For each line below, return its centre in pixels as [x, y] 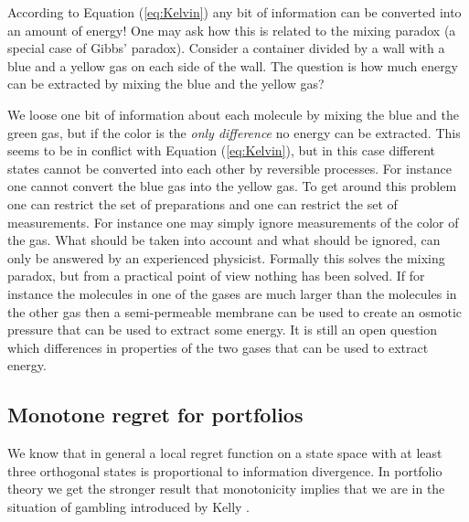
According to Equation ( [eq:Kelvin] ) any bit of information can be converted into [234, 12]
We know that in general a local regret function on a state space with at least [225, 453]
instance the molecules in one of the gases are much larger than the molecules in [232, 293]
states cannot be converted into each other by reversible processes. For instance [229, 168]
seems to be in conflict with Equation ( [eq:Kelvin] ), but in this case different [222, 150]
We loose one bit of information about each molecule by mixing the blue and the [234, 114]
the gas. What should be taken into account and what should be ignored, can [224, 240]
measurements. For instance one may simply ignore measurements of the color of [233, 222]
